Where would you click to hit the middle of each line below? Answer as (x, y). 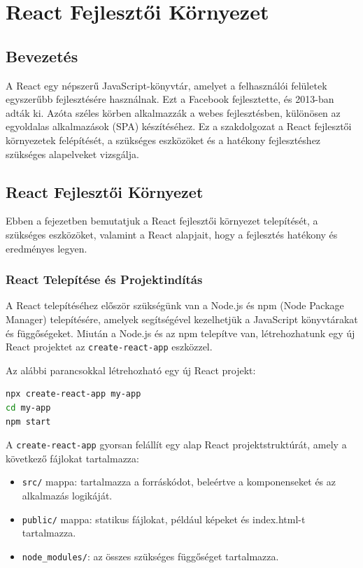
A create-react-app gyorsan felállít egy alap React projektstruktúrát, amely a (176, 445)
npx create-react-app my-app (73, 394)
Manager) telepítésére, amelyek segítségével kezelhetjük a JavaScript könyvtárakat (182, 319)
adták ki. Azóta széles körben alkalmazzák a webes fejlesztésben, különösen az (173, 112)
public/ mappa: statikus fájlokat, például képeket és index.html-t (164, 519)
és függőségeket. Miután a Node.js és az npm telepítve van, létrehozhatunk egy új (180, 333)
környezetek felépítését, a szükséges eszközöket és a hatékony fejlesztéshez (163, 140)
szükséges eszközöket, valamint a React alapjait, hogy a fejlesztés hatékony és (172, 234)
